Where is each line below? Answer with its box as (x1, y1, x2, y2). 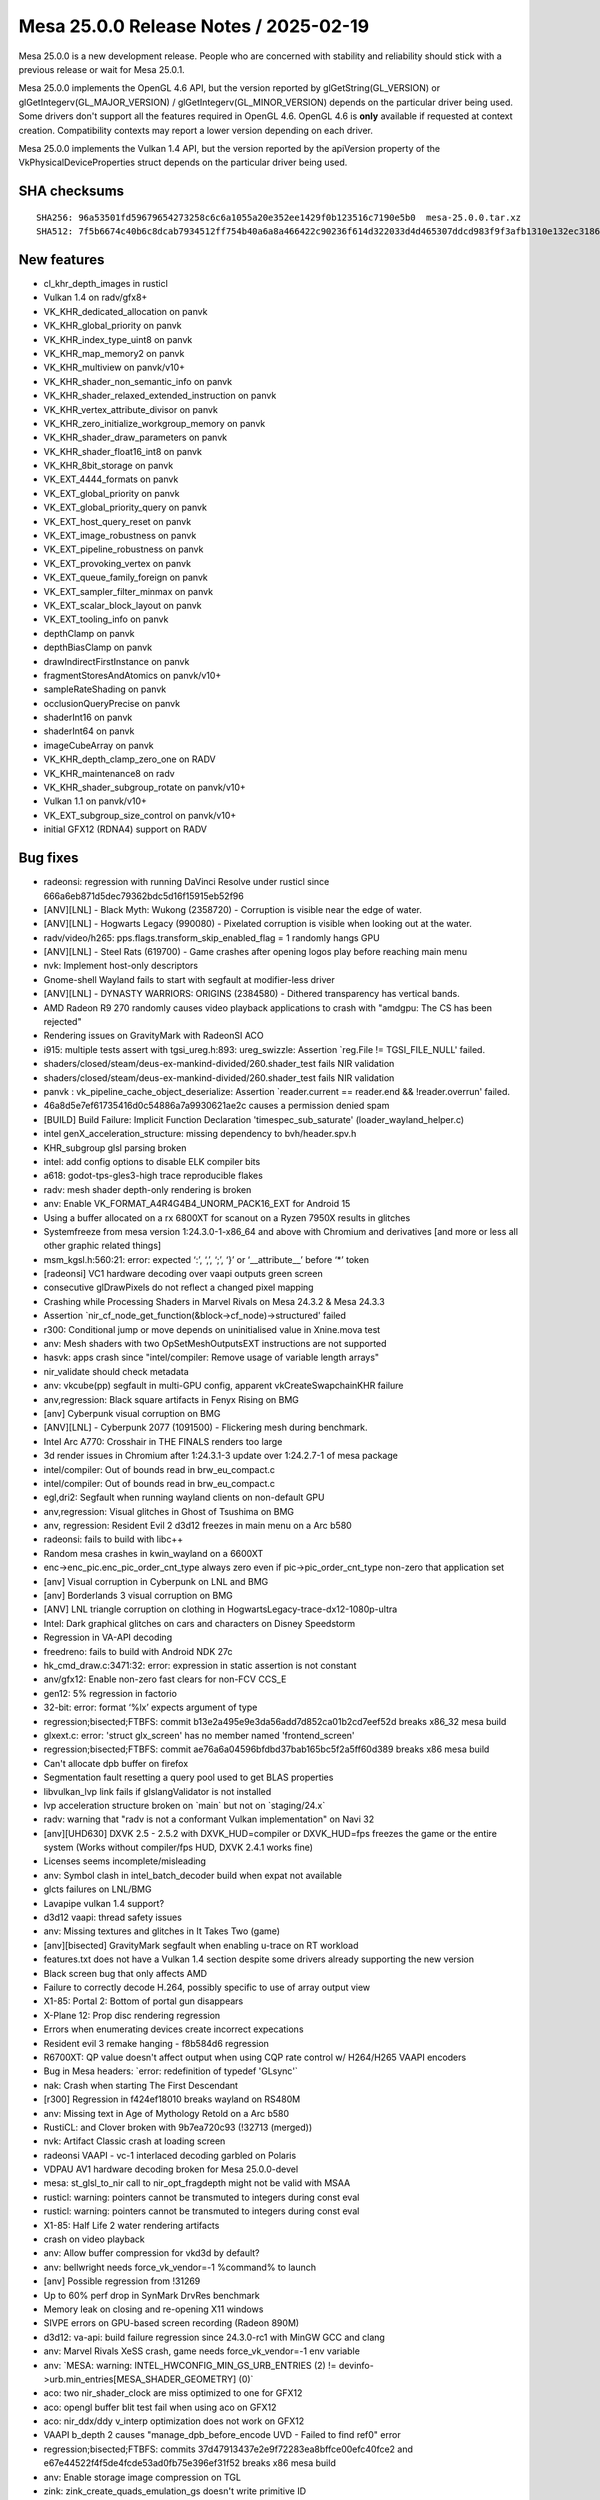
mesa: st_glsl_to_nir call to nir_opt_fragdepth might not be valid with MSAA (43, 2177, 351, 2189)
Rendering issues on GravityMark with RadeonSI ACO (43, 1030, 264, 1042)
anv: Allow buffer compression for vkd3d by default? (43, 2247, 260, 2259)
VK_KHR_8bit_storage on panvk (43, 460, 174, 472)
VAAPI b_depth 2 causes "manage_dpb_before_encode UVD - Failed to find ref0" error (43, 2429, 401, 2441)
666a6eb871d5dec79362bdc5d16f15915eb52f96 (43, 890, 244, 902)
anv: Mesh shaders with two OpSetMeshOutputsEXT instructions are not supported (43, 1338, 387, 1350)
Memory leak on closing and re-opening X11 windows (43, 2303, 264, 2315)
